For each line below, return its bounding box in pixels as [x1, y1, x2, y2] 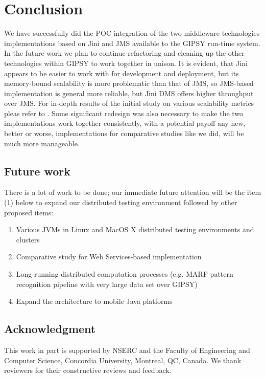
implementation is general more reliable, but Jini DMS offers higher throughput [4, 87, 254, 98]
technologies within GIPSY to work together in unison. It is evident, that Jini [4, 57, 248, 68]
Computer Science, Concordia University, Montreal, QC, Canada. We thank [4, 354, 242, 365]
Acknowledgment [4, 321, 96, 337]
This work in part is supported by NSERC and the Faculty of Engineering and [4, 345, 250, 355]
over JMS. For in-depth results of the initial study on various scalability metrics [4, 98, 254, 108]
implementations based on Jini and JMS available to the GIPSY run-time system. [4, 37, 260, 48]
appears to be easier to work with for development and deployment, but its [4, 68, 239, 78]
